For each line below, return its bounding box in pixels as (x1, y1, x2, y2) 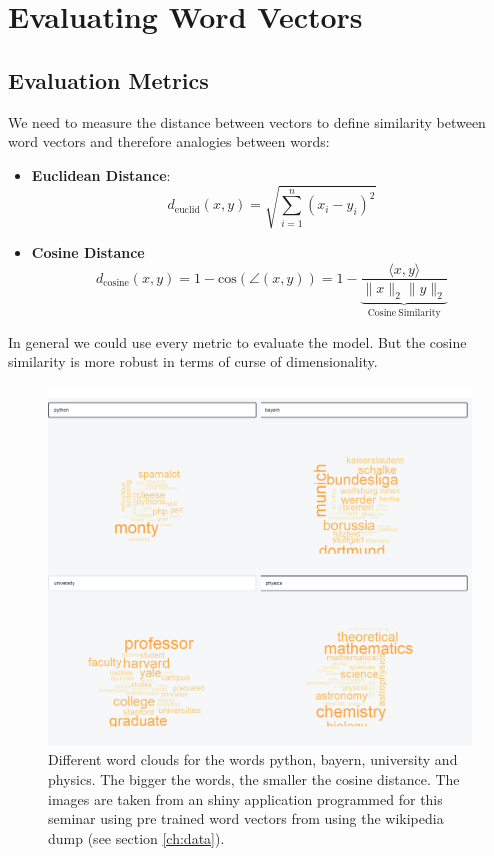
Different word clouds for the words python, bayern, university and (48, 749, 458, 770)
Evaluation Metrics (8, 64, 209, 95)
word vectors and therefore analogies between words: (8, 131, 330, 152)
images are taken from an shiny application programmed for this (48, 788, 443, 809)
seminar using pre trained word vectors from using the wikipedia (48, 808, 444, 829)
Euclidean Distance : (31, 164, 171, 185)
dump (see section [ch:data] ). (48, 827, 225, 848)
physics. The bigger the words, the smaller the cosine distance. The (48, 768, 460, 789)
